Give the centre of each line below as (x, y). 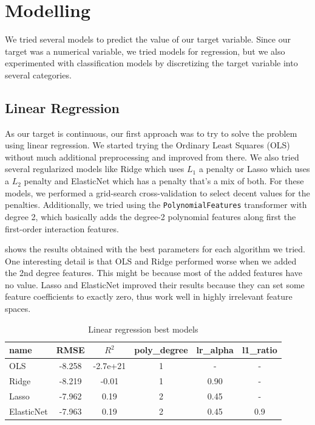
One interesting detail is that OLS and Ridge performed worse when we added (151, 261)
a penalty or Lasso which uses (254, 169)
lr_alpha (215, 350)
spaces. (18, 309)
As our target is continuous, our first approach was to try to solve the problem (151, 133)
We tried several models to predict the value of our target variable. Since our (148, 39)
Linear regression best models (143, 329)
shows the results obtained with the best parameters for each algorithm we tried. (155, 249)
